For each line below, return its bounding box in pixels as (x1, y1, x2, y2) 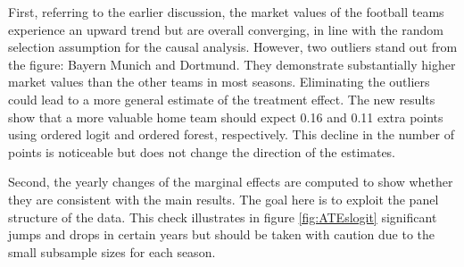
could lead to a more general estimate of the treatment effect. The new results (8, 89, 435, 108)
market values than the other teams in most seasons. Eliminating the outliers (8, 72, 430, 91)
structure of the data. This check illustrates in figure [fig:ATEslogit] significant (8, 207, 437, 226)
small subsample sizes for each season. (8, 242, 216, 261)
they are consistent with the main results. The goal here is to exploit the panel (8, 189, 439, 208)
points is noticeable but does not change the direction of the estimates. (8, 142, 396, 161)
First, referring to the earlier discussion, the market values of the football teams (8, 3, 444, 21)
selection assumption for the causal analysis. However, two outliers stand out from (8, 38, 458, 56)
